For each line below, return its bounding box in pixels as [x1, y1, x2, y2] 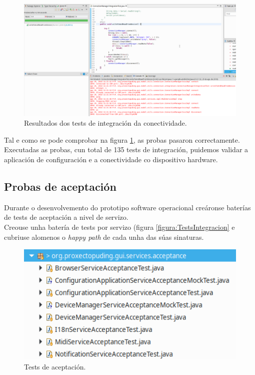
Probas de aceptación [4, 178, 116, 194]
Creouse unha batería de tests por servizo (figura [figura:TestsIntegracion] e [4, 221, 235, 232]
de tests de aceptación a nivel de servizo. [4, 212, 128, 222]
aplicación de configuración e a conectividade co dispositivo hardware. [4, 154, 218, 164]
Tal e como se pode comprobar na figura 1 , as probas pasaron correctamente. [4, 134, 240, 145]
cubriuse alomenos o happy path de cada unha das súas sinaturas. [4, 231, 204, 242]
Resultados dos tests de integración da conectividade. [24, 118, 187, 128]
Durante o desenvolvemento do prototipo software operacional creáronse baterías [4, 202, 251, 212]
